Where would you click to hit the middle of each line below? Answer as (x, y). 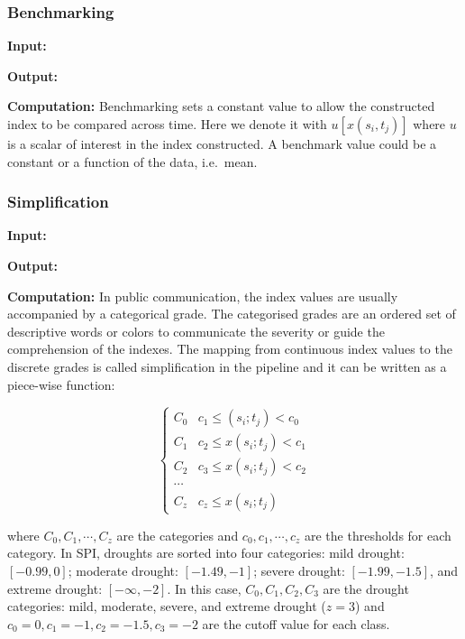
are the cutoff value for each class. (296, 623)
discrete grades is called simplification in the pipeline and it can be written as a (227, 366)
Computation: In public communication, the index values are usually (203, 296)
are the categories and (178, 535)
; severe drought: (299, 570)
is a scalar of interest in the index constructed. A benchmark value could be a (222, 144)
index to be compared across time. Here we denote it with (167, 124)
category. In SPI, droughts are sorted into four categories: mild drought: (206, 553)
